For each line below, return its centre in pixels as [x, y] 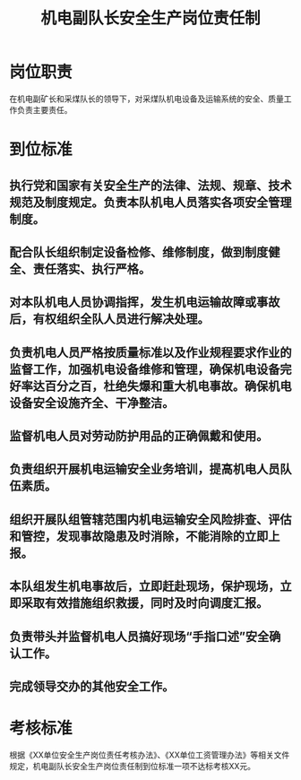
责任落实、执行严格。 [91, 269]
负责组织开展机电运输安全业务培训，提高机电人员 [145, 469]
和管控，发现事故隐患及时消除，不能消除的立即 [139, 536]
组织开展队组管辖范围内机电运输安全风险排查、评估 [150, 520]
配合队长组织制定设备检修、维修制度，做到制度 [139, 252]
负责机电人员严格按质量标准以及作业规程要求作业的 [150, 352]
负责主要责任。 [44, 109]
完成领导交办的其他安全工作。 [92, 687]
